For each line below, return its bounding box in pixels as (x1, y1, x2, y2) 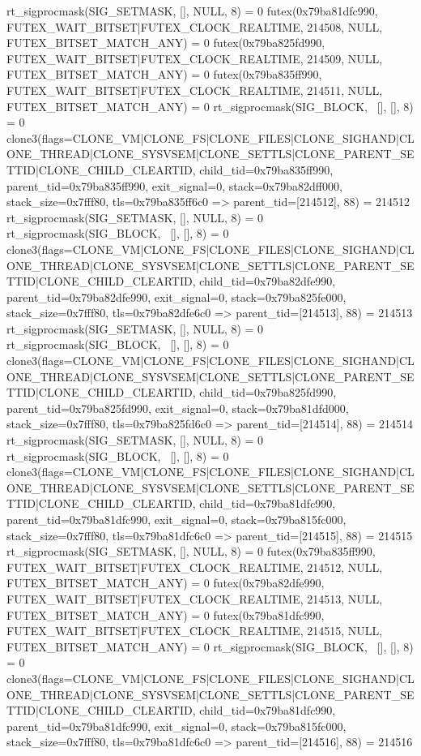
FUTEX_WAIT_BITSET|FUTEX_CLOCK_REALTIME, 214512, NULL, (6, 558, 383, 575)
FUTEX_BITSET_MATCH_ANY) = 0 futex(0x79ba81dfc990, (6, 606, 325, 623)
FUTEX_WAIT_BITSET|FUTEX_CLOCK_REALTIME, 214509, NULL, (6, 49, 383, 67)
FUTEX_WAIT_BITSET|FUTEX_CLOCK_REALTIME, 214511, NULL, (6, 81, 383, 98)
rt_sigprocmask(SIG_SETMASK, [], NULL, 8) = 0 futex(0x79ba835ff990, (6, 543, 376, 560)
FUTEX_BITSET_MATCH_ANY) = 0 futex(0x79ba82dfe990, (6, 574, 325, 591)
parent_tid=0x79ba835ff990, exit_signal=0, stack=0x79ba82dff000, (6, 177, 342, 194)
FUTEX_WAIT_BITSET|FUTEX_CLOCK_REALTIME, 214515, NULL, (6, 622, 383, 639)
